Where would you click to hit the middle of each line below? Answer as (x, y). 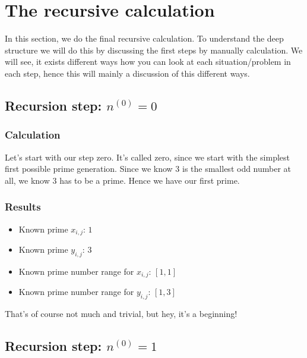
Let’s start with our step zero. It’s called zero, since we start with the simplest (148, 157)
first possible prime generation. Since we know (89, 169)
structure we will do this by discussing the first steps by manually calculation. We (154, 50)
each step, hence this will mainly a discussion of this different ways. (127, 73)
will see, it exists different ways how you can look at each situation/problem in (148, 62)
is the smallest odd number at (237, 169)
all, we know (27, 180)
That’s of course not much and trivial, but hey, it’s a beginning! (121, 313)
